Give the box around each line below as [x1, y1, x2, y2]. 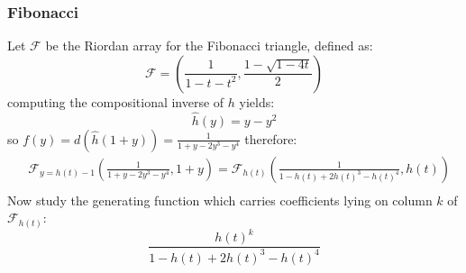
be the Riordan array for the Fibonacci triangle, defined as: [45, 36, 373, 55]
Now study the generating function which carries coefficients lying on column [7, 190, 433, 209]
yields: [239, 92, 275, 111]
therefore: [244, 129, 297, 148]
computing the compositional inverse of [7, 92, 224, 111]
